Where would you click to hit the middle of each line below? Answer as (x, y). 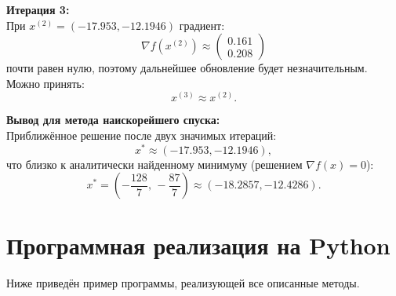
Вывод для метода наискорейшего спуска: (113, 120)
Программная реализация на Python (198, 245)
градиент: (202, 25)
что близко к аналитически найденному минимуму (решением (154, 164)
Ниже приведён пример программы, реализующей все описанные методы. (183, 283)
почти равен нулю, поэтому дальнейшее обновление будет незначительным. (187, 68)
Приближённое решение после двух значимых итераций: (142, 135)
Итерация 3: (38, 9)
